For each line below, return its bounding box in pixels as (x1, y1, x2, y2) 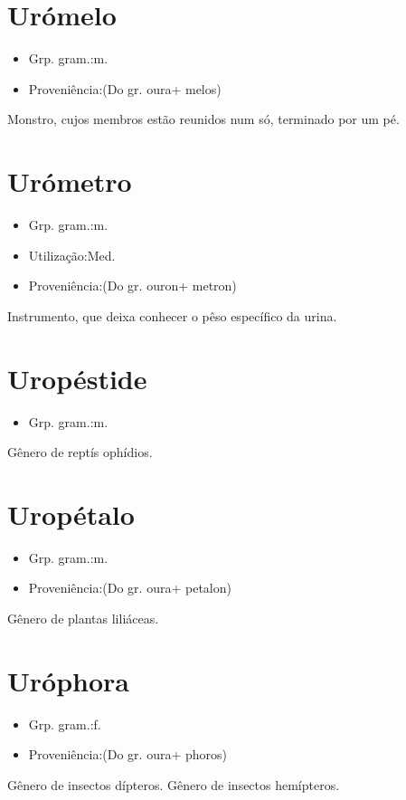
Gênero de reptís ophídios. (7, 443, 153, 462)
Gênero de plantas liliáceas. (7, 609, 159, 628)
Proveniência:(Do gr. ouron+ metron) (28, 276, 237, 295)
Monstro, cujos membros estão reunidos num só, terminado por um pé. (7, 110, 400, 129)
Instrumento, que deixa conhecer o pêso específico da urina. (7, 306, 337, 325)
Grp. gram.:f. (28, 714, 101, 733)
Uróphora (7, 662, 129, 699)
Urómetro (7, 163, 132, 200)
